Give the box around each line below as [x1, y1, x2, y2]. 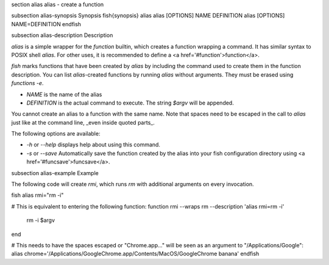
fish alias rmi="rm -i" [11, 191, 64, 199]
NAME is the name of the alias [26, 91, 102, 98]
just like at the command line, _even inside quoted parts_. [11, 119, 155, 126]
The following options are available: [11, 130, 101, 137]
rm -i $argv [26, 216, 55, 224]
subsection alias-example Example [11, 169, 99, 176]
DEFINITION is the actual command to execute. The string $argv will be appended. [26, 99, 234, 106]
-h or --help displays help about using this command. [26, 141, 161, 148]
